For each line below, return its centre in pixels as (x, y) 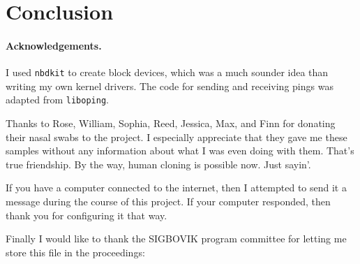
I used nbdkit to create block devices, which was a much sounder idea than (167, 72)
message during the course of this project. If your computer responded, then (168, 201)
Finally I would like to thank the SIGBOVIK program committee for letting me (176, 239)
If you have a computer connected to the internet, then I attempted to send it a (176, 188)
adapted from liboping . (57, 100)
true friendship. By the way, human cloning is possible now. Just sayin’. (158, 164)
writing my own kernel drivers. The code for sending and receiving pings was (170, 86)
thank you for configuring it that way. (87, 215)
